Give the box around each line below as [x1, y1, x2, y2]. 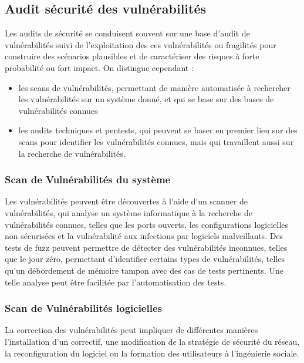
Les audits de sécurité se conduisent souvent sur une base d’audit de [5, 27, 250, 39]
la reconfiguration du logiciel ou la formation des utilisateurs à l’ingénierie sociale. [5, 347, 299, 359]
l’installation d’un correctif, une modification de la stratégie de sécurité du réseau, [5, 335, 300, 347]
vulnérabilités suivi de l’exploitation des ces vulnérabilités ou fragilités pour [5, 38, 276, 51]
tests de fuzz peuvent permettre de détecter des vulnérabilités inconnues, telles [5, 241, 288, 253]
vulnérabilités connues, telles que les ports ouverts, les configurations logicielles [5, 218, 289, 230]
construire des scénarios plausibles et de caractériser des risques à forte [5, 50, 259, 62]
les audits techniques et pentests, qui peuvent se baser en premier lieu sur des [18, 124, 298, 136]
